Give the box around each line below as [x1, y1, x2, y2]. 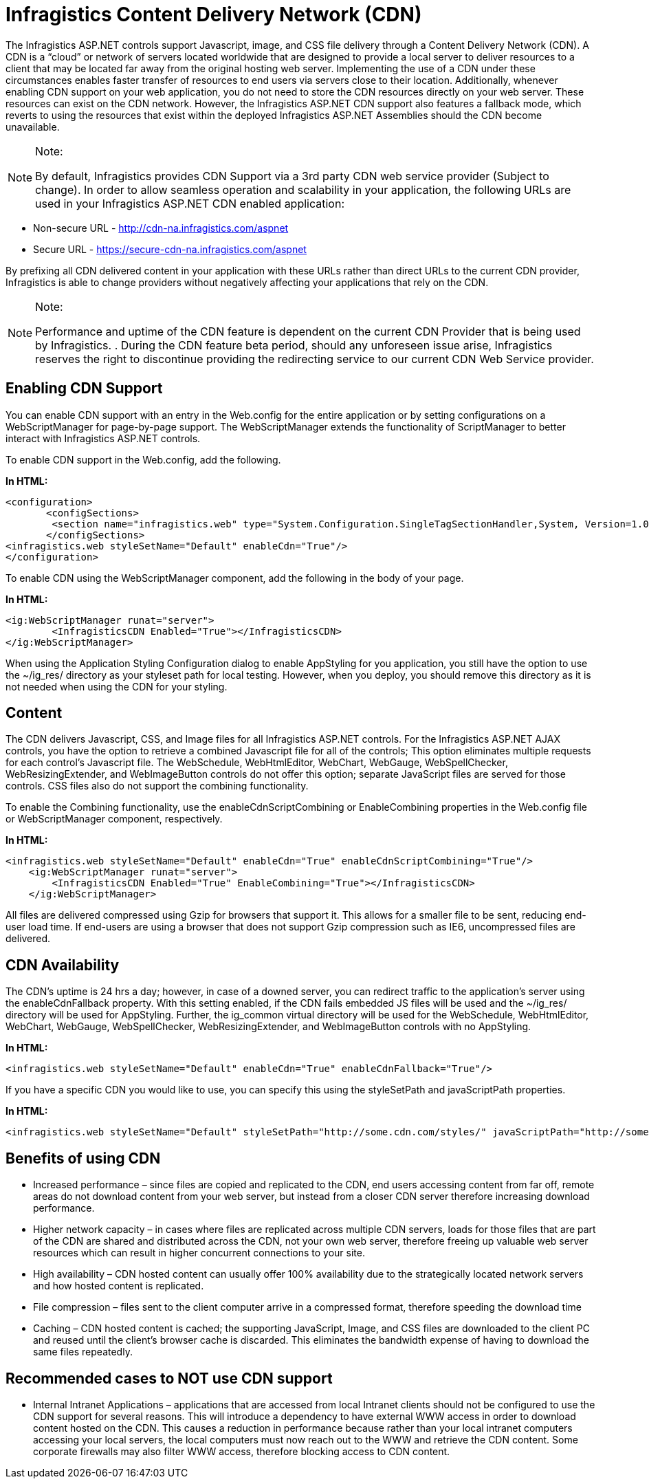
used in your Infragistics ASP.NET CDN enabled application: [35, 196, 345, 210]
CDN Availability [5, 956, 120, 974]
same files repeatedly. [33, 1346, 133, 1358]
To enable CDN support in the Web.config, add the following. [5, 453, 281, 466]
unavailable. [5, 120, 60, 133]
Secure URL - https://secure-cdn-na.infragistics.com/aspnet [33, 243, 307, 255]
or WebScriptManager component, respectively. [5, 813, 223, 825]
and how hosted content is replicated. [33, 1280, 204, 1292]
